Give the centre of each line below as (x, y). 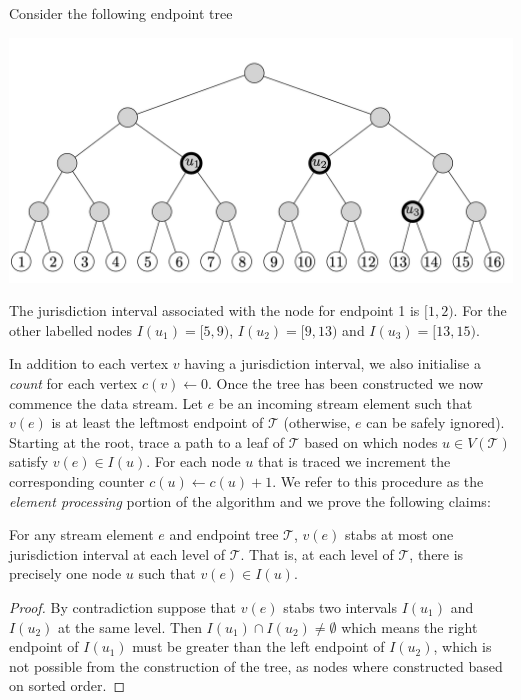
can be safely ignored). (435, 422)
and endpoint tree (224, 534)
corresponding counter (77, 481)
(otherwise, (317, 422)
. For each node (193, 461)
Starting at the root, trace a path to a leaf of (147, 441)
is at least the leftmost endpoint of (157, 422)
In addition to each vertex (89, 363)
